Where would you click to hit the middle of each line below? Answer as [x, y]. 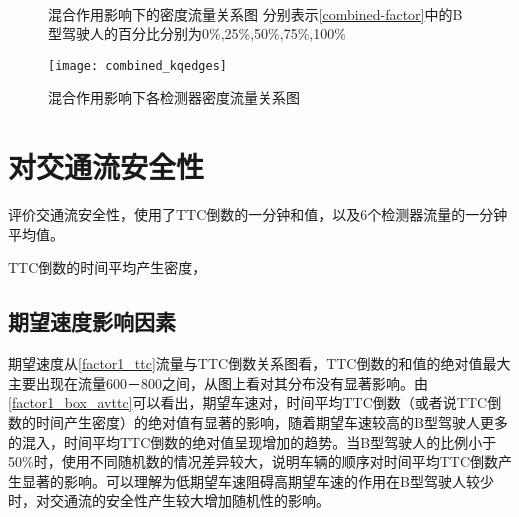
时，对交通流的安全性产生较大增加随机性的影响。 [169, 500]
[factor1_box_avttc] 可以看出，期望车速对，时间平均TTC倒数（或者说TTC [248, 402]
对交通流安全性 [106, 166]
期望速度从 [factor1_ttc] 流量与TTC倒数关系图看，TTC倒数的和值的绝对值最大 [259, 363]
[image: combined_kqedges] [137, 65]
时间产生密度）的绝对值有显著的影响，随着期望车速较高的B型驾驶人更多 [271, 421]
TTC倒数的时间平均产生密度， [107, 267]
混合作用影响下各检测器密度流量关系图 [174, 97]
